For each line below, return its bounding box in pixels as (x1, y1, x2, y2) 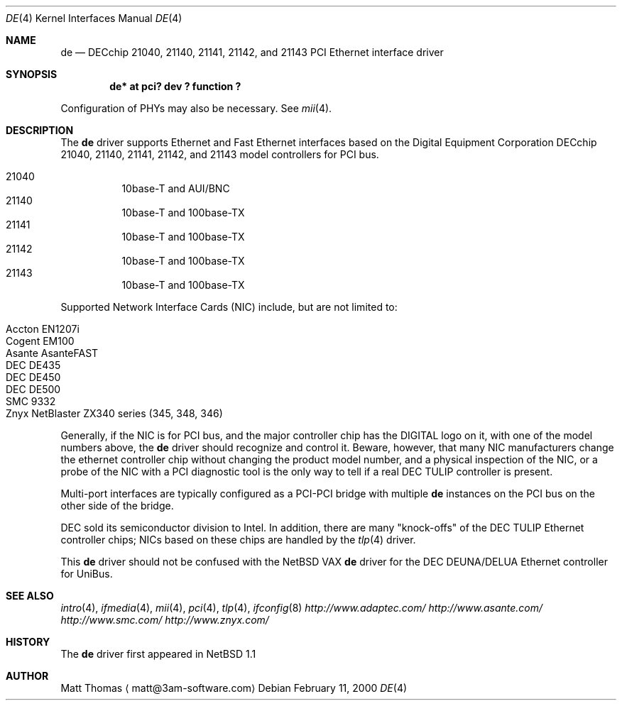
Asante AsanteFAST (6, 347, 99, 359)
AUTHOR (6, 670, 49, 682)
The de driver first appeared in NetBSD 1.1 (60, 648, 256, 660)
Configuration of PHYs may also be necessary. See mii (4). (60, 102, 332, 114)
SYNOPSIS (6, 68, 58, 80)
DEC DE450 (6, 371, 61, 383)
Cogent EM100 (6, 335, 75, 347)
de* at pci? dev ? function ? (109, 80, 241, 92)
